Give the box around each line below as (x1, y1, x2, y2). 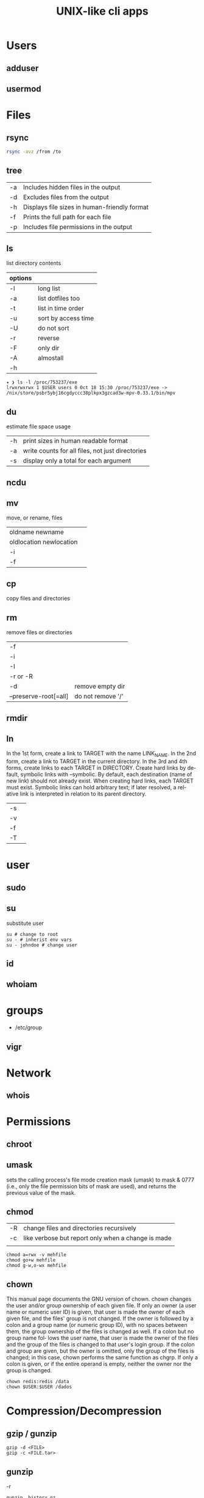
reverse (37, 334, 60, 343)
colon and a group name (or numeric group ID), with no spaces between (6, 1321, 188, 1329)
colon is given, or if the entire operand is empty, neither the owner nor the (6, 1361, 192, 1368)
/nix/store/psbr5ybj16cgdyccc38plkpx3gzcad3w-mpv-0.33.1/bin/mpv (6, 390, 175, 396)
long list (37, 284, 61, 293)
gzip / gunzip (6, 1428, 57, 1439)
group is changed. (6, 1367, 52, 1374)
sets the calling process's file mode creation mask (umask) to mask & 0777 (6, 1176, 195, 1183)
